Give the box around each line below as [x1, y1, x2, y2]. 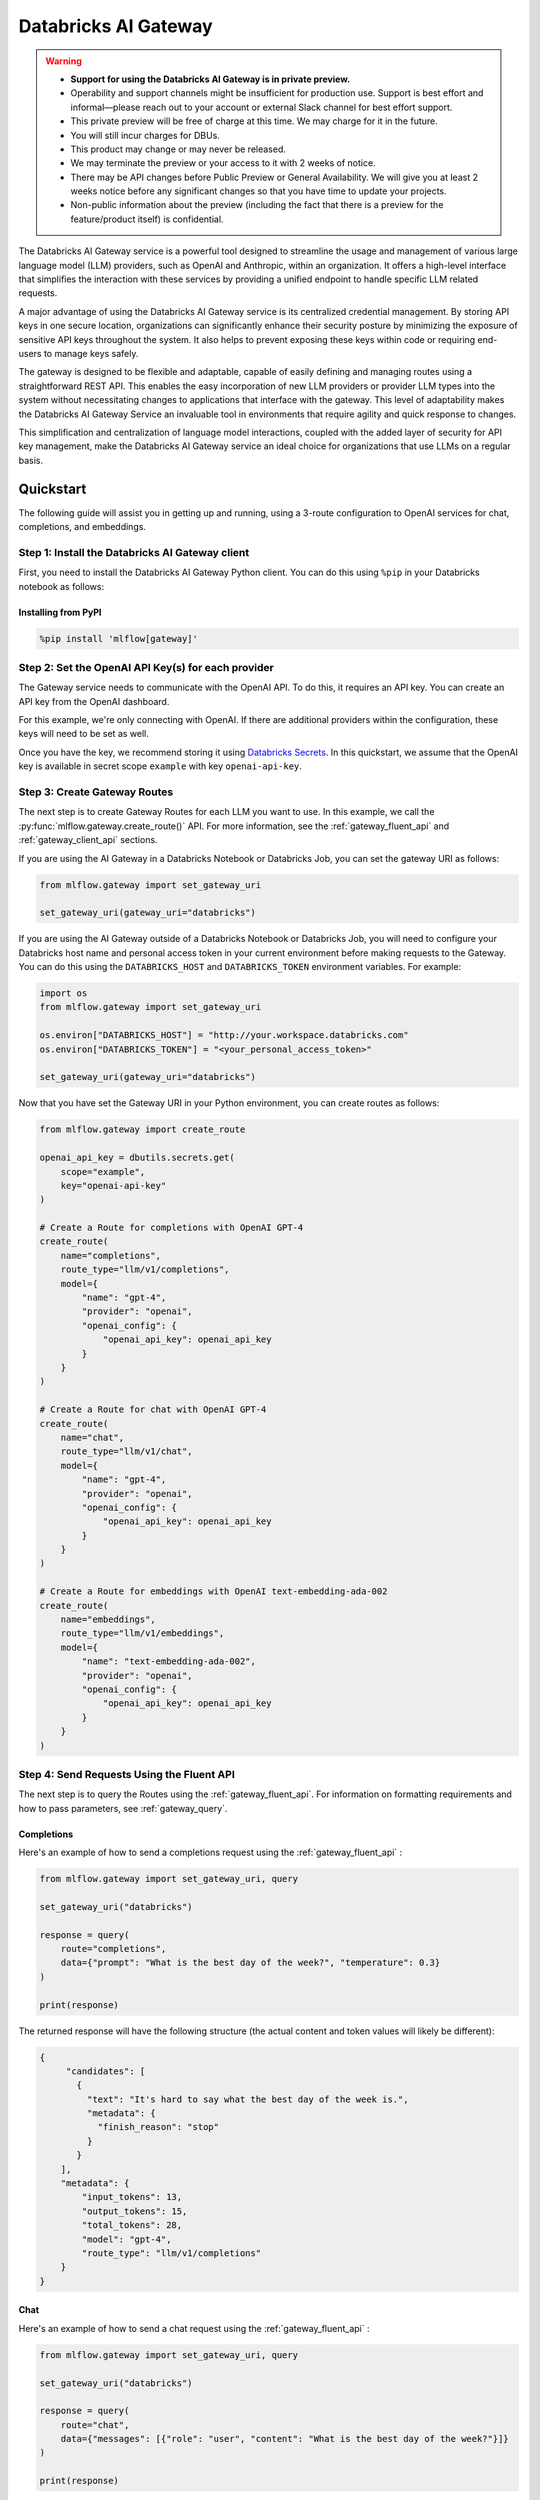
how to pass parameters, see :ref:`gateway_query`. [18, 1802, 228, 1814]
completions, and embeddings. [18, 521, 147, 532]
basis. [18, 454, 44, 466]
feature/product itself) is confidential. [70, 213, 224, 225]
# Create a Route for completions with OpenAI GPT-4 [39, 1222, 304, 1234]
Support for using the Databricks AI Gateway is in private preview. [70, 73, 350, 85]
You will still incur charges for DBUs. [70, 129, 220, 141]
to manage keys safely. [43, 347, 139, 359]
